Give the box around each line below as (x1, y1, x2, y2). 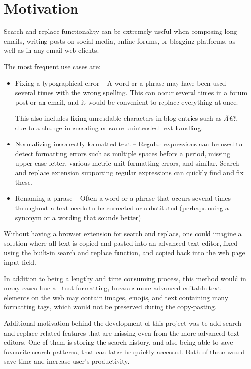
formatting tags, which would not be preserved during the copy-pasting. (4, 302, 217, 312)
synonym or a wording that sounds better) (15, 212, 141, 222)
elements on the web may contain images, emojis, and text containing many (4, 292, 229, 302)
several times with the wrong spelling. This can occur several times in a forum (15, 87, 248, 97)
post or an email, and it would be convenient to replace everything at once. (15, 96, 238, 107)
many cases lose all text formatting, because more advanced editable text (4, 283, 221, 293)
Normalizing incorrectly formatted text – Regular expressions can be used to (15, 139, 242, 149)
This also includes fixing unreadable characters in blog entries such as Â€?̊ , (15, 113, 238, 123)
